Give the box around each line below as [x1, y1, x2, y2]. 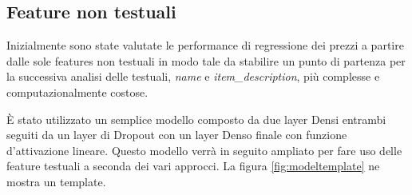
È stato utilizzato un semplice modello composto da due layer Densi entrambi [6, 110, 386, 127]
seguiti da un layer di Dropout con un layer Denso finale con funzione [6, 126, 347, 143]
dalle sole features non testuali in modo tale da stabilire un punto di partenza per [6, 52, 406, 69]
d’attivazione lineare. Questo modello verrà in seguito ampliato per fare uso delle [6, 141, 402, 158]
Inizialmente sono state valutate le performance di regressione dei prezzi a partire [6, 37, 404, 54]
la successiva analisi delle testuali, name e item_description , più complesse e [6, 68, 380, 85]
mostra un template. [6, 173, 106, 189]
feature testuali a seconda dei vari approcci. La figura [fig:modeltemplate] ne [6, 157, 380, 174]
